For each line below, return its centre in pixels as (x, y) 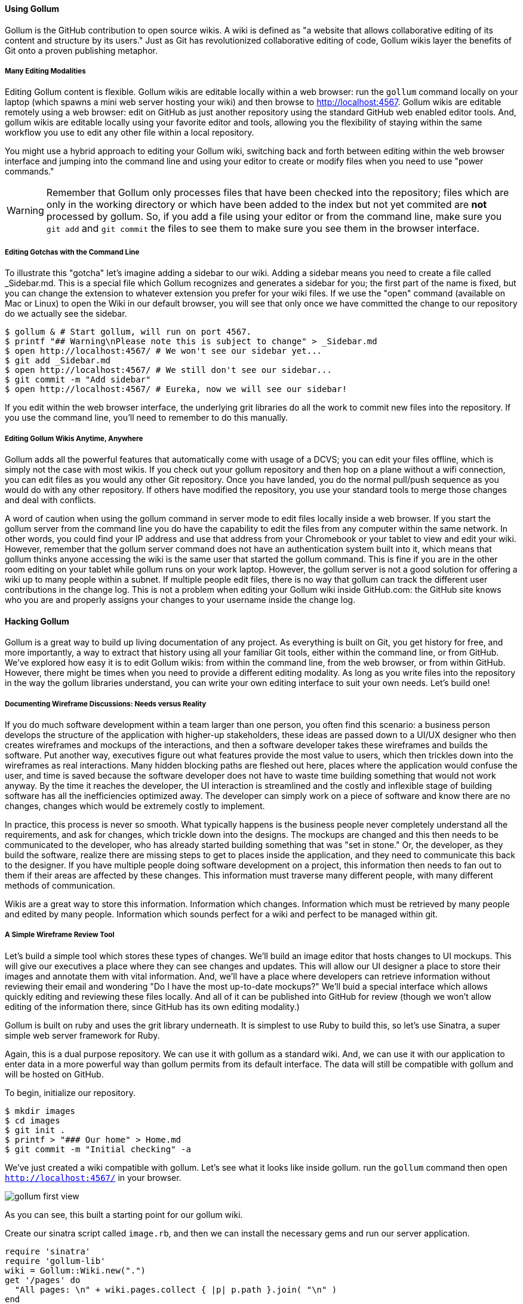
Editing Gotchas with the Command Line (72, 252)
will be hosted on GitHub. (54, 1074)
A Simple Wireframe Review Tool (60, 935)
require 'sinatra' (48, 1251)
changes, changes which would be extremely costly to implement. (135, 806)
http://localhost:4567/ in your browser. (93, 1177)
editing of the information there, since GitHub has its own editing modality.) (152, 1006)
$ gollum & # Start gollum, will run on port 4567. (128, 332)
